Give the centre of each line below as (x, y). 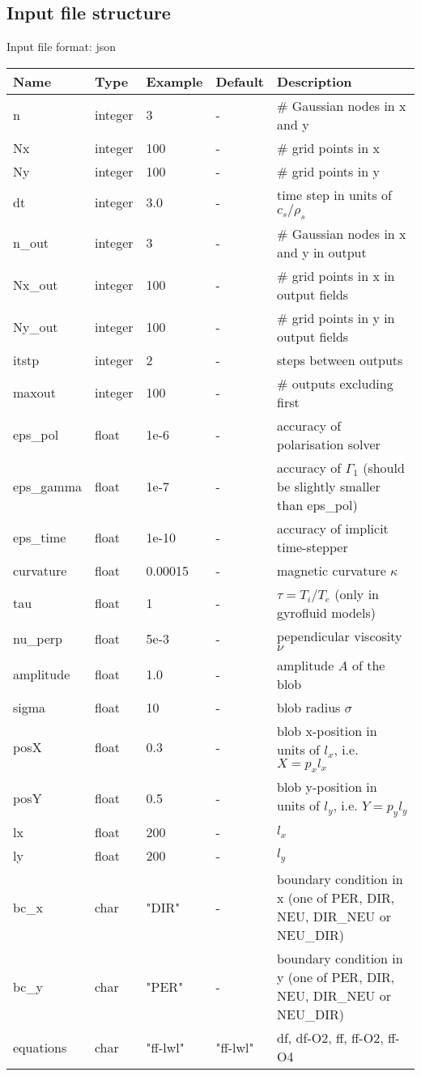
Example (174, 81)
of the (368, 665)
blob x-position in (327, 730)
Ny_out (36, 327)
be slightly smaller (329, 486)
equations (40, 1047)
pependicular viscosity (340, 636)
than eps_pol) (317, 504)
